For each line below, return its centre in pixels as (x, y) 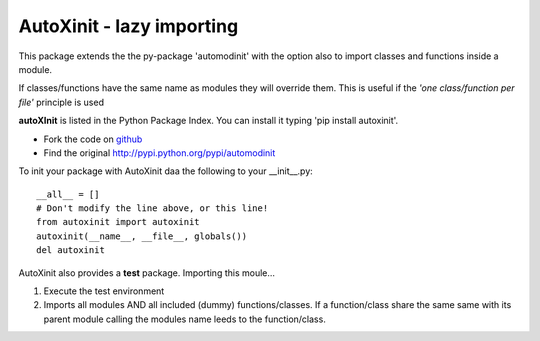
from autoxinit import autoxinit (118, 222)
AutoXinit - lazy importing (128, 26)
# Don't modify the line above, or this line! (152, 208)
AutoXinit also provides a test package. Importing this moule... (146, 272)
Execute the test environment (104, 291)
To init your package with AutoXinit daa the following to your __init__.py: (166, 171)
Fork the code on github (93, 139)
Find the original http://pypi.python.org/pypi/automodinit (159, 152)
